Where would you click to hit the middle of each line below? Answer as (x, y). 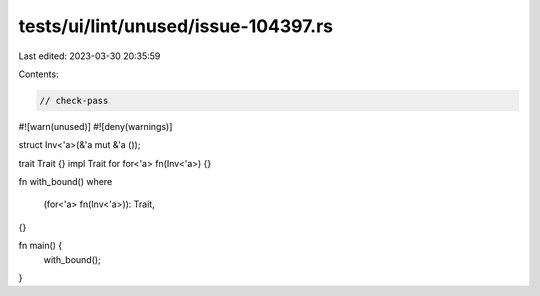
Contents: (38, 74)
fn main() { (40, 246)
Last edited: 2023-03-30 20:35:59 (89, 56)
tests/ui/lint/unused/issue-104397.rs (176, 26)
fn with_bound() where (65, 182)
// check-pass (74, 100)
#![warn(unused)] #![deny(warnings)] (95, 126)
